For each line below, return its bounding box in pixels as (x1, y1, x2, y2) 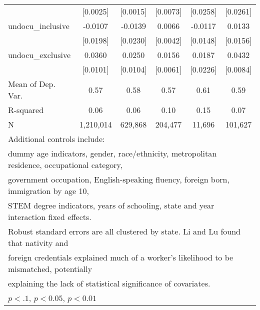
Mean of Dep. (8, 78, 55, 89)
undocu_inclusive (8, 20, 69, 31)
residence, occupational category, (8, 159, 123, 170)
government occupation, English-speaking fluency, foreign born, (8, 173, 229, 185)
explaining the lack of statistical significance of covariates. (8, 277, 210, 289)
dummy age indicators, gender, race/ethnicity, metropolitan (8, 147, 217, 159)
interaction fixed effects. (8, 211, 91, 222)
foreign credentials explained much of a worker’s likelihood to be (8, 251, 233, 263)
